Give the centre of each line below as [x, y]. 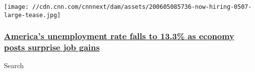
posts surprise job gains [52, 47]
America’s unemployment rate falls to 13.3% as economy [119, 36]
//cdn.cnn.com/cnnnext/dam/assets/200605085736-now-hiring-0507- [142, 7]
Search [14, 65]
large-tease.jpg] [32, 15]
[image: [17, 7]
